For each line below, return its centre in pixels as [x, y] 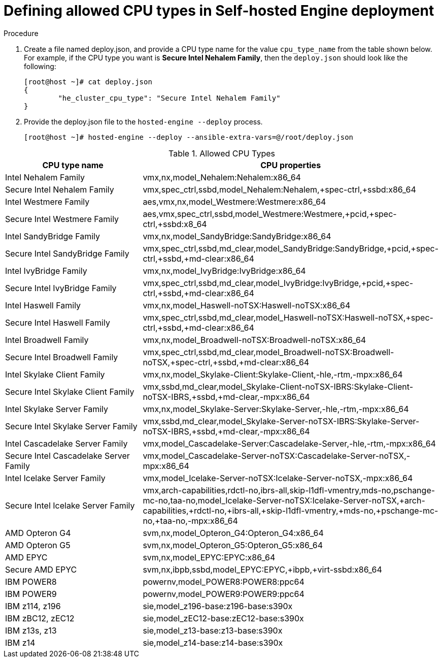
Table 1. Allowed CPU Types [222, 153]
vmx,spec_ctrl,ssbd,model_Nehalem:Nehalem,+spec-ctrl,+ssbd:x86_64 [279, 189]
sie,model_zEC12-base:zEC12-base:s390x [223, 618]
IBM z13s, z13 [31, 630]
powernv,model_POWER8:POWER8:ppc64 [224, 581]
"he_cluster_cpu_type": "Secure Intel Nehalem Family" [169, 98]
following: [40, 66]
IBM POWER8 [31, 581]
